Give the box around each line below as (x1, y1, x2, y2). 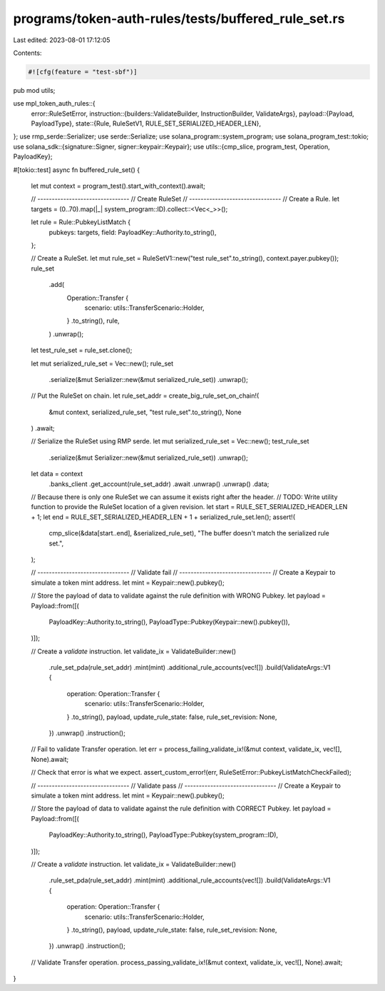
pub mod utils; (13, 86, 56, 94)
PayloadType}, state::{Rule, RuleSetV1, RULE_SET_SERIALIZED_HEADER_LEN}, (31, 119, 262, 128)
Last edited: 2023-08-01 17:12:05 (13, 36, 111, 44)
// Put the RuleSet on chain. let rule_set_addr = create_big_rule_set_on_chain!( (31, 391, 260, 400)
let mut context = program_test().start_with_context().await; (31, 182, 206, 191)
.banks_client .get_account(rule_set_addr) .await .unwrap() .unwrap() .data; (48, 479, 269, 488)
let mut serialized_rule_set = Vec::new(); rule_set (31, 359, 174, 368)
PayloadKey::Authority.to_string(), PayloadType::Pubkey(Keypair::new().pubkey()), (48, 618, 290, 626)
